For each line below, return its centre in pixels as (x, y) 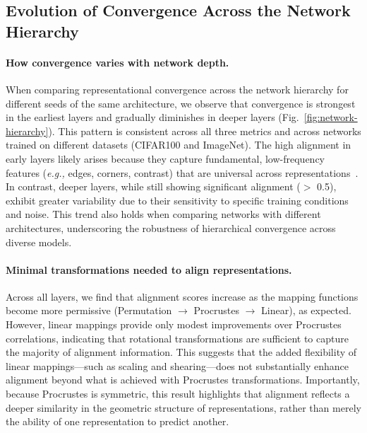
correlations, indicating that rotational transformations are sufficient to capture (177, 338)
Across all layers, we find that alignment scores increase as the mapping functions (182, 296)
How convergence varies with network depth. (118, 62)
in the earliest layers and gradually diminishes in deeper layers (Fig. (152, 117)
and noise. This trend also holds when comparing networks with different (163, 214)
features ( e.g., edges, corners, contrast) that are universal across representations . (182, 172)
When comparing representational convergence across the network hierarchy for (177, 89)
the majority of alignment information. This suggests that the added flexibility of (181, 352)
